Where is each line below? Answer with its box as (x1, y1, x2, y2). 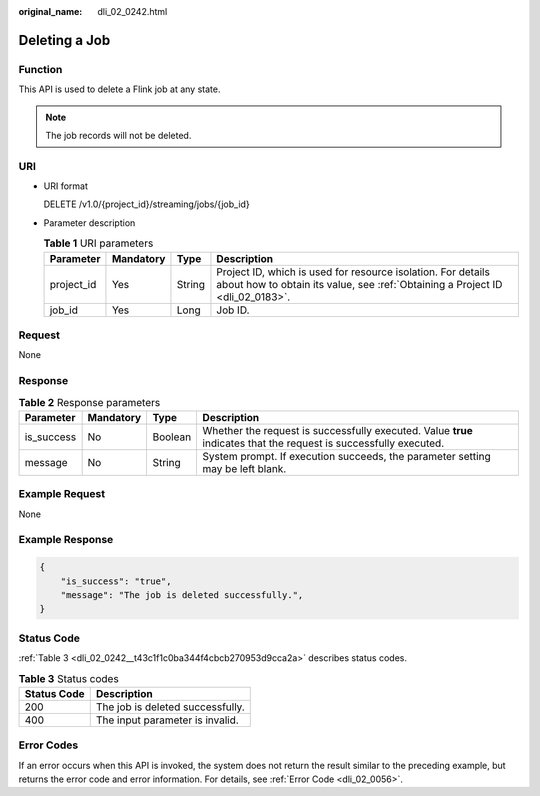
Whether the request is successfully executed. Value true (202, 423, 474, 437)
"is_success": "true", (60, 575, 172, 587)
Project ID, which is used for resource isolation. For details (216, 265, 490, 279)
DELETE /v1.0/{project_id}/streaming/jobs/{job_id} (43, 198, 250, 210)
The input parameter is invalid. (95, 713, 239, 727)
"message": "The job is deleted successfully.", (60, 589, 304, 600)
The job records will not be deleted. (45, 129, 192, 141)
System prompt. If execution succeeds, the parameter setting (202, 449, 491, 463)
